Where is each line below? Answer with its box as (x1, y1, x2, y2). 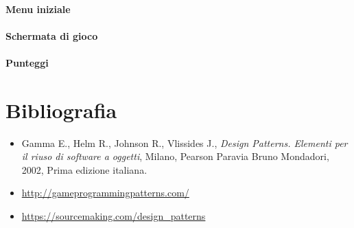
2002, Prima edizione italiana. (21, 162, 147, 176)
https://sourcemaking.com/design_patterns (21, 209, 206, 223)
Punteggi (5, 55, 49, 69)
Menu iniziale (5, 1, 71, 16)
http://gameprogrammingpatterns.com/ (21, 185, 189, 200)
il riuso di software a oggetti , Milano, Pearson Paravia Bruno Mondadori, (21, 149, 329, 163)
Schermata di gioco (5, 28, 98, 43)
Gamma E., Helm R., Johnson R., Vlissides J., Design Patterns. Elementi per (21, 135, 348, 150)
